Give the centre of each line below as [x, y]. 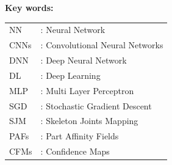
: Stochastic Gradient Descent [96, 105]
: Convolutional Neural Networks [102, 45]
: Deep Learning [70, 75]
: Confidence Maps [75, 151]
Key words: [29, 7]
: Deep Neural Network [84, 60]
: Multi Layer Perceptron [87, 90]
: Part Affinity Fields [80, 136]
